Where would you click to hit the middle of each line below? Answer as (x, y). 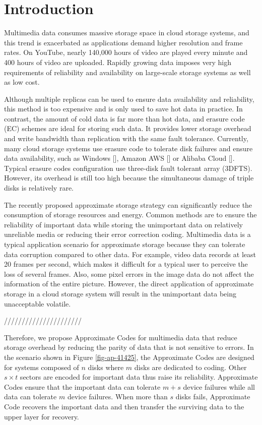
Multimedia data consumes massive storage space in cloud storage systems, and (127, 33)
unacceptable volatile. (38, 303)
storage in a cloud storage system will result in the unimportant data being (120, 293)
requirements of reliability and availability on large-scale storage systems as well (127, 72)
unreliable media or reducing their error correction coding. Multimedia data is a (127, 234)
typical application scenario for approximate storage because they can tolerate (125, 244)
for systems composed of (42, 367)
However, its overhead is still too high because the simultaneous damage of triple (129, 178)
